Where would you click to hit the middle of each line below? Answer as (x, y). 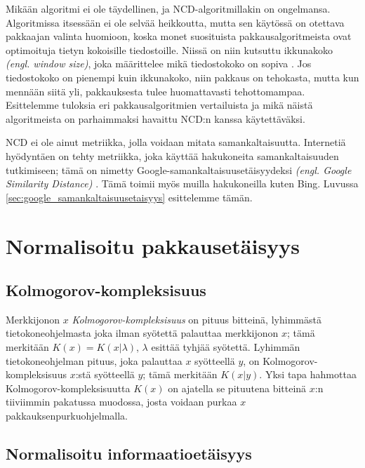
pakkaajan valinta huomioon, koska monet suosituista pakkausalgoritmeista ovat (179, 36)
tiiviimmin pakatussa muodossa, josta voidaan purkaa (121, 402)
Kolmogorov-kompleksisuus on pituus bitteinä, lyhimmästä (197, 319)
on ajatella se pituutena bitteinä (237, 388)
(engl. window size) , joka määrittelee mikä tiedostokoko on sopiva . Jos (159, 63)
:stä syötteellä (105, 374)
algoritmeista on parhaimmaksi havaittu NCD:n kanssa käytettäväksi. (155, 118)
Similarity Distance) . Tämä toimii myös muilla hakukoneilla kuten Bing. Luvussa (182, 183)
